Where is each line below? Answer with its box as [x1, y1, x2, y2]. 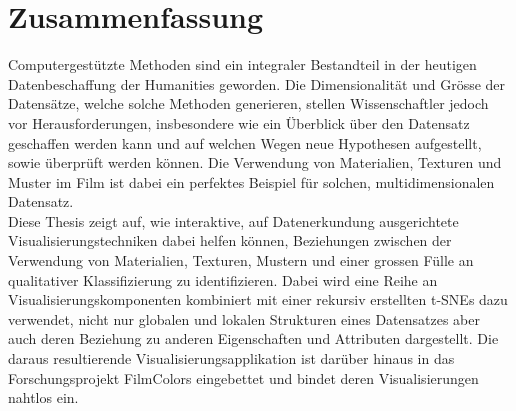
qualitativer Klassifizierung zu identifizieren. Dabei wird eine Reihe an [8, 269, 438, 290]
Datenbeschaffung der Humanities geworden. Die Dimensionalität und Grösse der [8, 73, 506, 94]
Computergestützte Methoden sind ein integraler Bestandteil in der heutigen [8, 54, 477, 75]
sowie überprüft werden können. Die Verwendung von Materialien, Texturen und [8, 152, 502, 173]
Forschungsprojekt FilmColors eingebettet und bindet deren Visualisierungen [8, 367, 479, 388]
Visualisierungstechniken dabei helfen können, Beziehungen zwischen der [8, 230, 452, 251]
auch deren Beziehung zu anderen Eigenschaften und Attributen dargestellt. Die [8, 328, 499, 349]
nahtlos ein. [8, 387, 79, 408]
